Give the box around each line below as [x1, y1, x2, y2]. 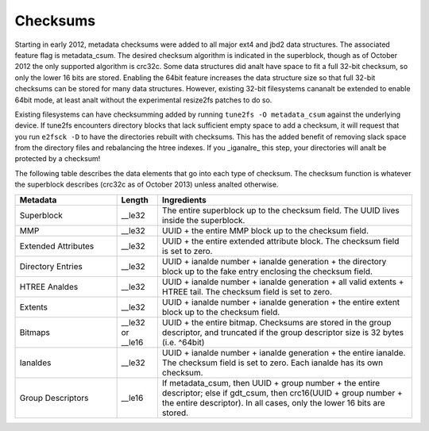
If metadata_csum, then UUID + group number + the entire [161, 377, 381, 388]
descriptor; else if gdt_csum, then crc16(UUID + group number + [161, 387, 403, 398]
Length [121, 194, 149, 206]
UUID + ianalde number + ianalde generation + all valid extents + [161, 276, 404, 287]
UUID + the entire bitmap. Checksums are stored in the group [161, 317, 392, 328]
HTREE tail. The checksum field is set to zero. [161, 286, 333, 297]
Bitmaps [19, 326, 51, 337]
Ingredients [161, 194, 207, 206]
